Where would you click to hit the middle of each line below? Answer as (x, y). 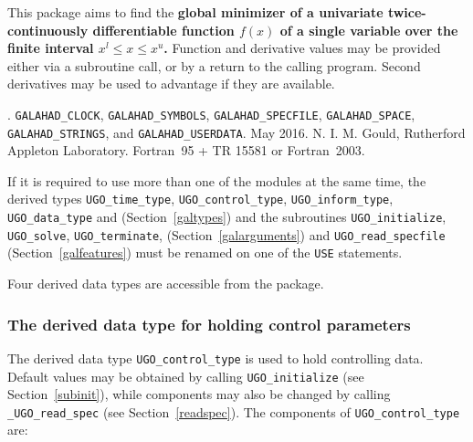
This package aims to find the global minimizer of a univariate (195, 12)
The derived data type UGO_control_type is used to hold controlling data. (215, 358)
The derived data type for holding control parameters (209, 324)
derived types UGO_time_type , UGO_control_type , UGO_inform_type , (200, 199)
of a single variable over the (369, 30)
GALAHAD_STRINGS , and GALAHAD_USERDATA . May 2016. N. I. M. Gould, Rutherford (236, 132)
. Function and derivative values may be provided (302, 48)
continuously (48, 30)
